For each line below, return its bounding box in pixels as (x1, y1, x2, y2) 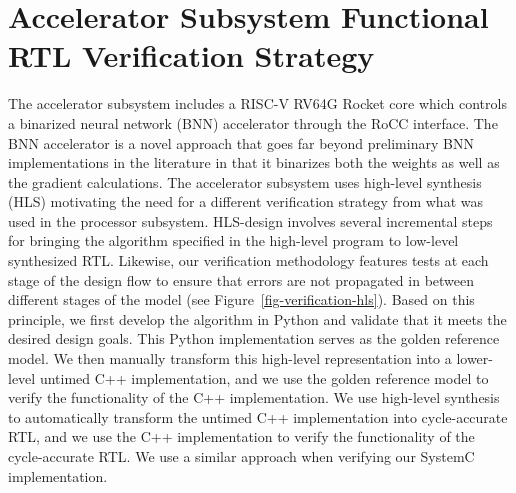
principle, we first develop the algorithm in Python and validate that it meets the (8, 308, 507, 329)
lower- (456, 348, 493, 369)
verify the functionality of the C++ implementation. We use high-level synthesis (8, 387, 500, 408)
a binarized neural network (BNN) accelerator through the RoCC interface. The (8, 112, 498, 133)
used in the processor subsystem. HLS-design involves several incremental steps (8, 210, 493, 231)
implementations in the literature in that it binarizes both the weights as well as (8, 152, 500, 173)
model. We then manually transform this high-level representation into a (8, 348, 452, 369)
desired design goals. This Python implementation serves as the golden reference (8, 328, 500, 349)
